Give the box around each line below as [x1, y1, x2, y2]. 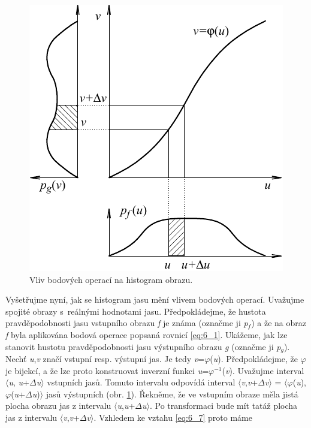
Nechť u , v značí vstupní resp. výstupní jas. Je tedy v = [5, 352, 205, 365]
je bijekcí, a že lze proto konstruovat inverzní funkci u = [5, 364, 209, 376]
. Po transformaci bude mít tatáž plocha [149, 399, 298, 412]
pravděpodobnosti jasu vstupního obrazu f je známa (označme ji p [5, 317, 248, 329]
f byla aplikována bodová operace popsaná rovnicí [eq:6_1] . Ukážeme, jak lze [5, 328, 288, 340]
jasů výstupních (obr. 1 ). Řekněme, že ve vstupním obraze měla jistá [46, 387, 298, 400]
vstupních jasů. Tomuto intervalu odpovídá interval [47, 376, 235, 388]
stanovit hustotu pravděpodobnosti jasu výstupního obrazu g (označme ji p [5, 340, 281, 352]
